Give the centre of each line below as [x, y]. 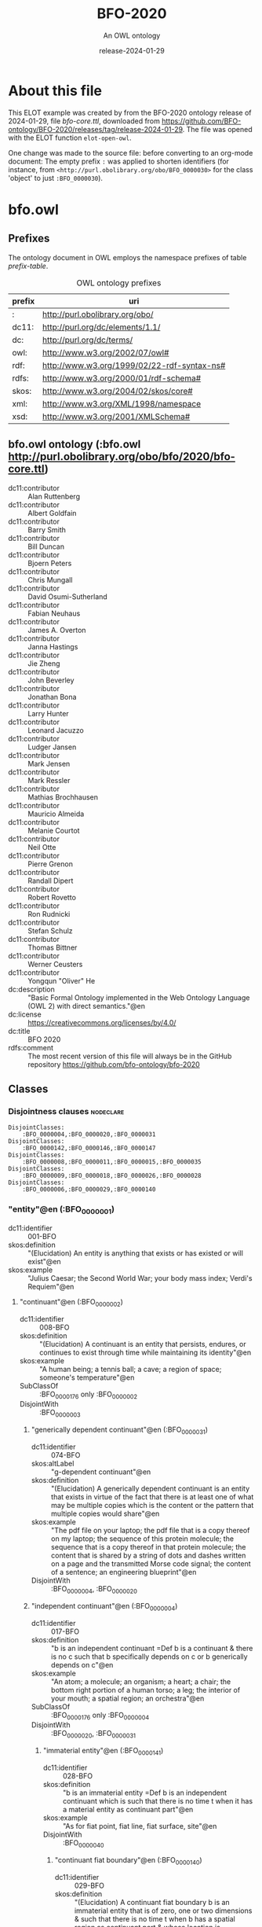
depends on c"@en [82, 1664]
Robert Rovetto [52, 897]
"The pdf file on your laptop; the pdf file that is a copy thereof [150, 1530]
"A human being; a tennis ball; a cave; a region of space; [130, 1369]
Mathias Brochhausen [63, 797]
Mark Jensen [49, 763]
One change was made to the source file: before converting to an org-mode [131, 153]
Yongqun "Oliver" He [62, 980]
